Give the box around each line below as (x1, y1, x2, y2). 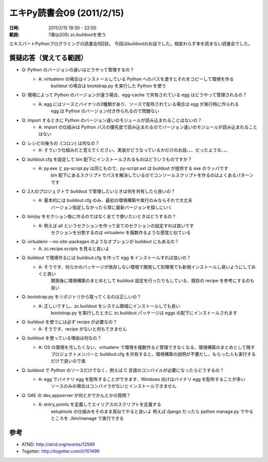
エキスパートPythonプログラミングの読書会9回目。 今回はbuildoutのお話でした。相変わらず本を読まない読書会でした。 (9, 41, 253, 47)
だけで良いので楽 (51, 358, 86, 364)
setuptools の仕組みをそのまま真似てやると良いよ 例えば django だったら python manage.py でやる (51, 408, 254, 414)
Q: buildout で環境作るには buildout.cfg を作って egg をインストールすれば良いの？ (21, 255, 191, 261)
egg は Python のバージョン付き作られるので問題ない (51, 108, 160, 114)
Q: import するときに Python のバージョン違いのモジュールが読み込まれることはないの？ (21, 117, 202, 123)
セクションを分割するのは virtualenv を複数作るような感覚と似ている (51, 230, 191, 236)
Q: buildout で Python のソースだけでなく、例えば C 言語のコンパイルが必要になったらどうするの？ (21, 367, 224, 373)
